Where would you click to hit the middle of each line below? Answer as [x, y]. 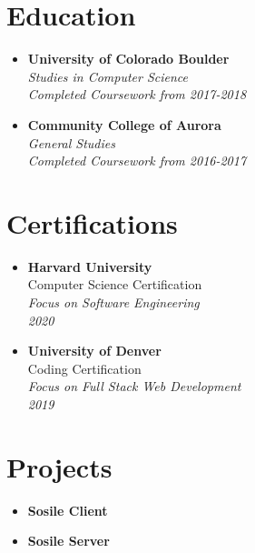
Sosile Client [68, 510]
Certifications [92, 222]
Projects [59, 466]
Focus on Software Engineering [113, 302]
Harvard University [90, 266]
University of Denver [94, 351]
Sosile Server [69, 541]
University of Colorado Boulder [128, 59]
